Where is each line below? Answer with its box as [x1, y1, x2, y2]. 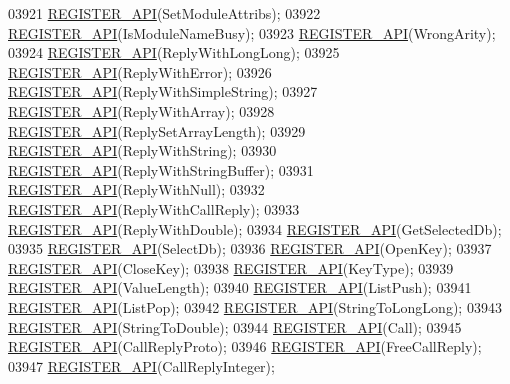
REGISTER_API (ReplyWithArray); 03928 [8, 100, 275, 121]
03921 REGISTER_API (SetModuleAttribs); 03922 [8, 3, 321, 23]
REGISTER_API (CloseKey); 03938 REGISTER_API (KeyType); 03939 [8, 257, 454, 278]
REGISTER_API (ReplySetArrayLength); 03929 [8, 120, 306, 141]
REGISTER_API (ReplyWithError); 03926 [8, 61, 272, 82]
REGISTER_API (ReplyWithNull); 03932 [8, 179, 265, 200]
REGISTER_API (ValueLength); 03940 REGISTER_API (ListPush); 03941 [8, 277, 472, 298]
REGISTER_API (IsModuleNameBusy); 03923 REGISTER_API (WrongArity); [8, 22, 496, 43]
